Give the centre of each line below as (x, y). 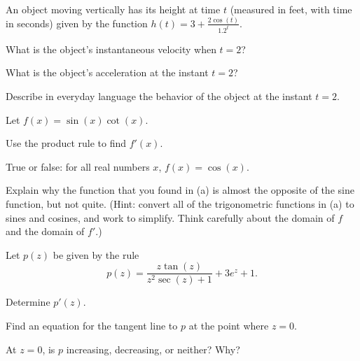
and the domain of (45, 231)
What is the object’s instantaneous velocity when (111, 49)
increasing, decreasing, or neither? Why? (153, 349)
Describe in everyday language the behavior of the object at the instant (159, 95)
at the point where (229, 325)
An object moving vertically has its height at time (113, 9)
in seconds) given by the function (77, 23)
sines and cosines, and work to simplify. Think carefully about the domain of (170, 217)
